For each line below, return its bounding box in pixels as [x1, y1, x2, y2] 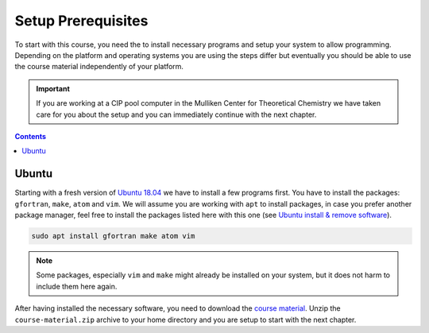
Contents [14, 131, 47, 141]
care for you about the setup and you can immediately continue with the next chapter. [36, 110, 317, 119]
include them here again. [36, 281, 118, 291]
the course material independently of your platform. [14, 62, 184, 72]
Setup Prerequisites [14, 12, 149, 29]
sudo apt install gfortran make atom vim [31, 231, 195, 240]
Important [36, 83, 71, 93]
